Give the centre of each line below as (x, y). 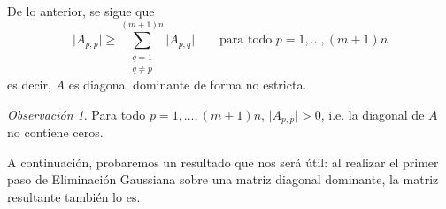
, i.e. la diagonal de (373, 114)
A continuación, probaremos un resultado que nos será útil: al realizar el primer (223, 162)
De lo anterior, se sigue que (81, 11)
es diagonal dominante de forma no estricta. (188, 85)
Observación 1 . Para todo (77, 114)
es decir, (29, 85)
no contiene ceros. (55, 132)
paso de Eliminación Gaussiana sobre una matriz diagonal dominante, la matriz (223, 179)
